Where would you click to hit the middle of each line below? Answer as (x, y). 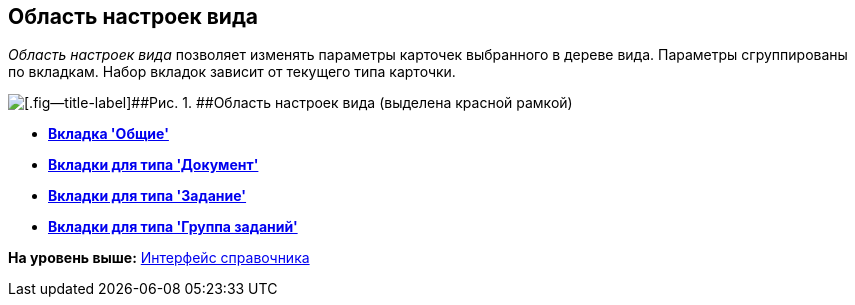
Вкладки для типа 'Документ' (153, 165)
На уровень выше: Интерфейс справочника (159, 258)
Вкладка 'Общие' (108, 134)
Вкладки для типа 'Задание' (147, 196)
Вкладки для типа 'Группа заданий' (173, 227)
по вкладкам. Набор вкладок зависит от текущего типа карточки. (232, 72)
